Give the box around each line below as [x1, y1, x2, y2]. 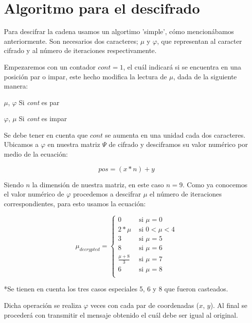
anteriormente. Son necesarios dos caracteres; [4, 36, 138, 46]
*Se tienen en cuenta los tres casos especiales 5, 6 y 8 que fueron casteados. [4, 284, 228, 294]
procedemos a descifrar [73, 189, 141, 199]
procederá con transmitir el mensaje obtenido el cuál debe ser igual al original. [4, 309, 238, 320]
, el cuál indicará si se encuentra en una [123, 61, 241, 72]
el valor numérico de [4, 189, 64, 199]
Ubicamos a [4, 139, 39, 149]
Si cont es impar [18, 113, 67, 124]
